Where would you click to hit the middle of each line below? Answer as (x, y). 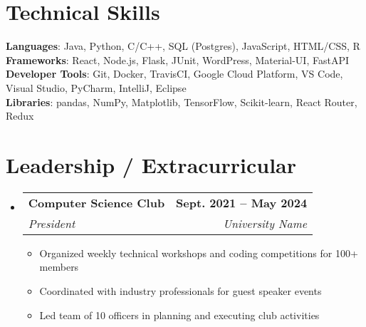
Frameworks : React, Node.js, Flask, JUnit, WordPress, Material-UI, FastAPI (177, 59)
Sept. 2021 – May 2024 (242, 202)
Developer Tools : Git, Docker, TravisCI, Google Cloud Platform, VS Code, (174, 74)
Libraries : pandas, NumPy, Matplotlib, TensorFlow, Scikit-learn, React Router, (182, 102)
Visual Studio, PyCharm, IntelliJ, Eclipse (96, 87)
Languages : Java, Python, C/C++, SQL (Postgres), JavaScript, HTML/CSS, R (183, 46)
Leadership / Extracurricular (151, 164)
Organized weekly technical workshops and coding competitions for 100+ (199, 253)
